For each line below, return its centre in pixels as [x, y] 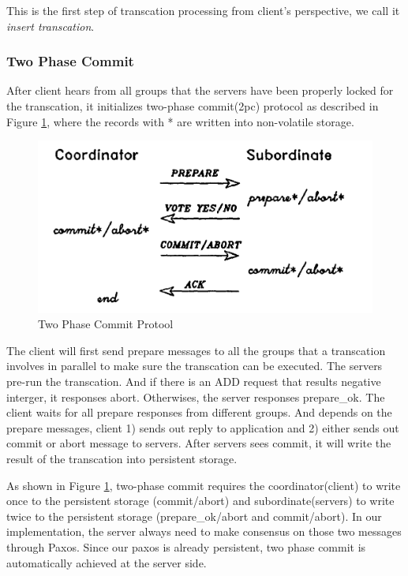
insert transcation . [51, 26]
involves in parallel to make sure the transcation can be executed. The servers [195, 366]
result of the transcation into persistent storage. [122, 458]
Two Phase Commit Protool [106, 324]
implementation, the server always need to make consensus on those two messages [204, 531]
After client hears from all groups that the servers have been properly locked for [200, 90]
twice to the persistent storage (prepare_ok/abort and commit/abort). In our [194, 516]
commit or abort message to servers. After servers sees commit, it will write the [199, 443]
